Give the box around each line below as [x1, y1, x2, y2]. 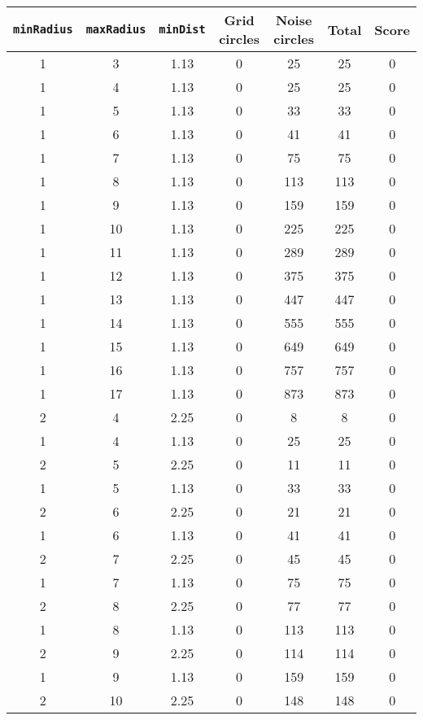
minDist [159, 23, 206, 36]
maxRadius [85, 23, 146, 36]
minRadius [13, 23, 73, 36]
